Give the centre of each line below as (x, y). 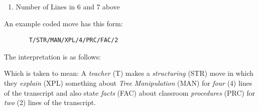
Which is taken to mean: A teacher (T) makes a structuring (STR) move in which (129, 73)
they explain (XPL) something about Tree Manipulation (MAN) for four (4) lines (128, 83)
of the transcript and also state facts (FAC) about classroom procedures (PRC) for (129, 92)
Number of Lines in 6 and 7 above (68, 6)
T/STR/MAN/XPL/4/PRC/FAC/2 (74, 40)
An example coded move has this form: (64, 23)
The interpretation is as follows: (53, 56)
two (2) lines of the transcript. (50, 102)
